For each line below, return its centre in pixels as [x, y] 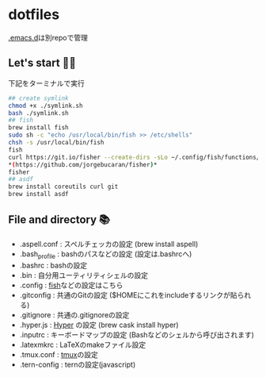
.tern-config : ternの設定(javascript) [78, 364]
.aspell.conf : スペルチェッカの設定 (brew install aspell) [109, 244]
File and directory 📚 [59, 220]
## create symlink [38, 98]
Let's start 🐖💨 [42, 63]
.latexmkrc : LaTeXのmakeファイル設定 [83, 344]
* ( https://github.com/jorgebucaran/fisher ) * [83, 164]
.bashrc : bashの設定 [53, 265]
